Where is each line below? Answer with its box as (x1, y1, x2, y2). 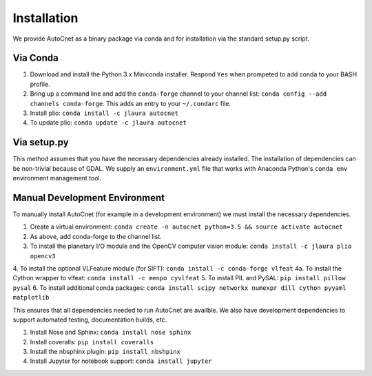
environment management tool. (12, 174, 102, 182)
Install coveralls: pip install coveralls (30, 337, 154, 346)
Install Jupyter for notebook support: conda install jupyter (30, 357, 212, 365)
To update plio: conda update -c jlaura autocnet (30, 118, 187, 127)
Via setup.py (12, 136, 69, 148)
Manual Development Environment (12, 191, 165, 203)
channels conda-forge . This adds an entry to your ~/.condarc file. (30, 99, 231, 107)
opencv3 (30, 252, 56, 260)
